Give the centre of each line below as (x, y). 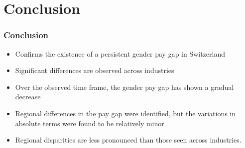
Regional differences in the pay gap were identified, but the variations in (125, 113)
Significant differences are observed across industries (95, 70)
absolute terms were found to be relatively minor (90, 123)
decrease (28, 97)
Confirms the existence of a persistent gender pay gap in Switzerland (120, 53)
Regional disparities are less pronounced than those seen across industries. (128, 140)
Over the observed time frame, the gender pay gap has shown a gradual (124, 87)
